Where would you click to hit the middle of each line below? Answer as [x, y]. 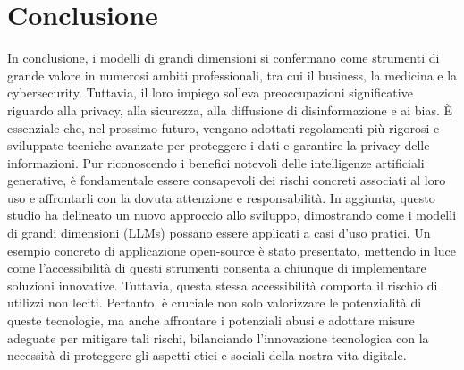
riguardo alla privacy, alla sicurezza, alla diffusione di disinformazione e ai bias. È [230, 109]
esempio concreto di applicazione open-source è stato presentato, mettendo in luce [232, 250]
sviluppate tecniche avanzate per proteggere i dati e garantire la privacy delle [219, 145]
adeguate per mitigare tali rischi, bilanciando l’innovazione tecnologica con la [218, 337]
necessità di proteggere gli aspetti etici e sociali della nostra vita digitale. [207, 355]
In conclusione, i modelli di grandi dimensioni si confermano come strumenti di [224, 58]
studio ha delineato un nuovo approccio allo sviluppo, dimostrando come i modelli [232, 215]
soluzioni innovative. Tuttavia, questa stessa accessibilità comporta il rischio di [223, 285]
